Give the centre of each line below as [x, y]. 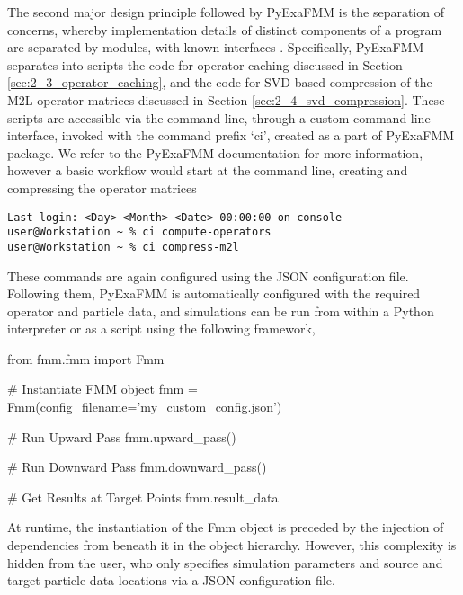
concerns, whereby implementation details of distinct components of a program [225, 29]
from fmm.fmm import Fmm [86, 358]
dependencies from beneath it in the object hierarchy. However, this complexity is [232, 545]
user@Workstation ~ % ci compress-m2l [123, 247]
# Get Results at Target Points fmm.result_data [143, 497]
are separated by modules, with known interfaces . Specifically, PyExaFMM [216, 47]
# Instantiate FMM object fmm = [102, 389]
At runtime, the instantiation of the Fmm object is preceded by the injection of [226, 527]
